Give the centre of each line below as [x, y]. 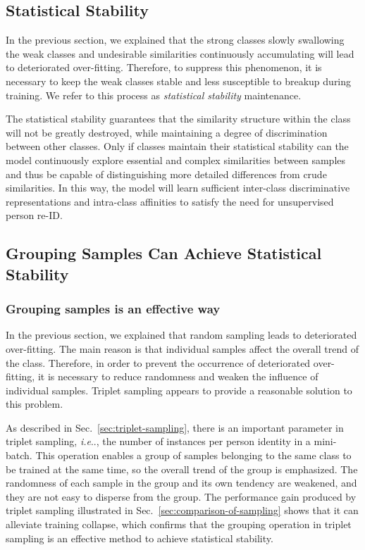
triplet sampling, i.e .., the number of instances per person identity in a [158, 441]
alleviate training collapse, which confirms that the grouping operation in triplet [179, 524]
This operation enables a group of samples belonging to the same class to [193, 455]
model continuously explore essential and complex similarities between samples [176, 160]
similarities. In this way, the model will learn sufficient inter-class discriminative [178, 188]
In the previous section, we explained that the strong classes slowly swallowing [175, 40]
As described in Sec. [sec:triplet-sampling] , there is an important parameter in [175, 427]
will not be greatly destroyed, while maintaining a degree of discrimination [167, 132]
